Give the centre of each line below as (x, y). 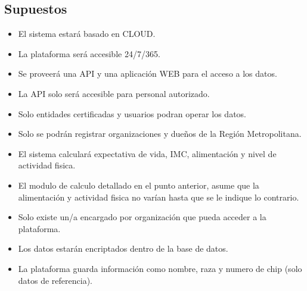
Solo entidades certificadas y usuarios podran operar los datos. (132, 113)
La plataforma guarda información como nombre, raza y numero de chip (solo (160, 268)
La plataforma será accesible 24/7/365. (89, 53)
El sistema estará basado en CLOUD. (87, 34)
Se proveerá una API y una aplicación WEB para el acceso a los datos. (148, 73)
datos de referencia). (55, 280)
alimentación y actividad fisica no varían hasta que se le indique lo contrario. (159, 197)
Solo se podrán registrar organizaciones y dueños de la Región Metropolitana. (160, 134)
